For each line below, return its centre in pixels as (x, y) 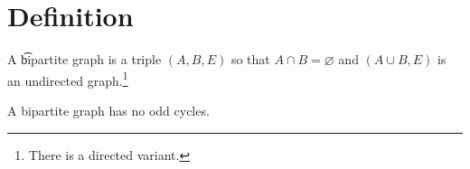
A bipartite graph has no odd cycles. (108, 110)
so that (250, 59)
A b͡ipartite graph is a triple (85, 59)
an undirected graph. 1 (68, 79)
